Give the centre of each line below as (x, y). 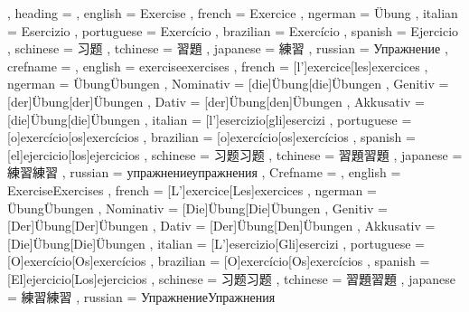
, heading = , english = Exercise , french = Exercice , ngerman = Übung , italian (233, 13)
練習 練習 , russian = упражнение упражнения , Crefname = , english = (204, 172)
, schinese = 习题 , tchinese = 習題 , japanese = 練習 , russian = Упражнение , (228, 48)
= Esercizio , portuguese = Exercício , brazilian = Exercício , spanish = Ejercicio (233, 30)
